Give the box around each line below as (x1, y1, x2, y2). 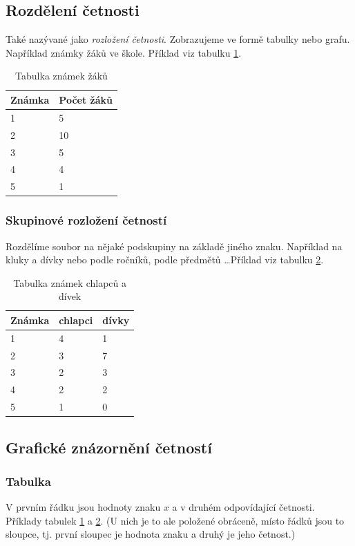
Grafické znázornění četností (6, 436, 212, 458)
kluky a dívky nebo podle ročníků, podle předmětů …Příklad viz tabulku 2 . (6, 252, 324, 267)
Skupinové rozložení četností (6, 211, 167, 229)
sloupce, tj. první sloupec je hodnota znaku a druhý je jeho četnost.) (6, 527, 296, 541)
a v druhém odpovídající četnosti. (172, 500, 315, 514)
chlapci (59, 312, 93, 327)
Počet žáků (59, 92, 113, 106)
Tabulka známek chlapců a (13, 275, 126, 290)
